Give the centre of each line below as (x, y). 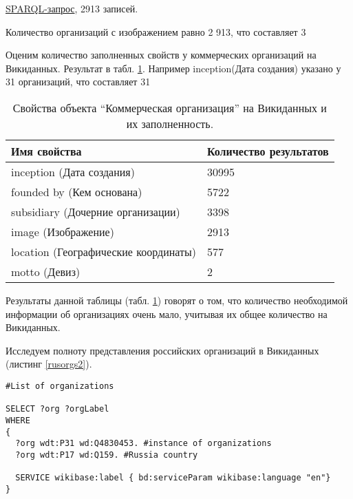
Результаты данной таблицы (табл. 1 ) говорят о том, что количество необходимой (177, 300)
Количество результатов (268, 151)
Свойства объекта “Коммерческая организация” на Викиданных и (170, 107)
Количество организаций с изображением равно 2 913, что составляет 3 (156, 31)
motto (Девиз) (46, 271)
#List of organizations (60, 386)
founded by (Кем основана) (77, 191)
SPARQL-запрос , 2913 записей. (72, 8)
